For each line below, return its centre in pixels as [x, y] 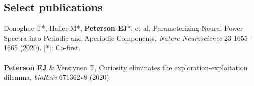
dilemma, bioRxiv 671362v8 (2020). [58, 77]
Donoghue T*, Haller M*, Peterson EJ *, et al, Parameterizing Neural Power [124, 28]
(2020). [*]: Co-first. [50, 48]
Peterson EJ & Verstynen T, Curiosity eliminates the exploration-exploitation [126, 67]
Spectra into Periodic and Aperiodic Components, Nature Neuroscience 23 [118, 38]
